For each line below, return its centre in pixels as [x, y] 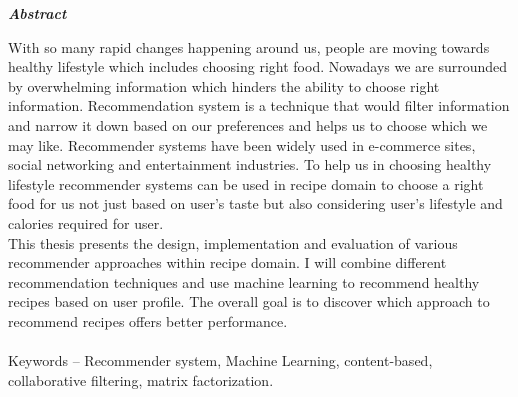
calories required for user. [86, 222]
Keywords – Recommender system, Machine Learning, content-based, [220, 360]
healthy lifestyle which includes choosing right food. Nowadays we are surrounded [258, 66]
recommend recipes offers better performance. [148, 320]
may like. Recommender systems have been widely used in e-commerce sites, [242, 144]
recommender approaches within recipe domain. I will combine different [227, 262]
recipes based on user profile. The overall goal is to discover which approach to [249, 301]
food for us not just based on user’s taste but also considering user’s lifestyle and [255, 203]
